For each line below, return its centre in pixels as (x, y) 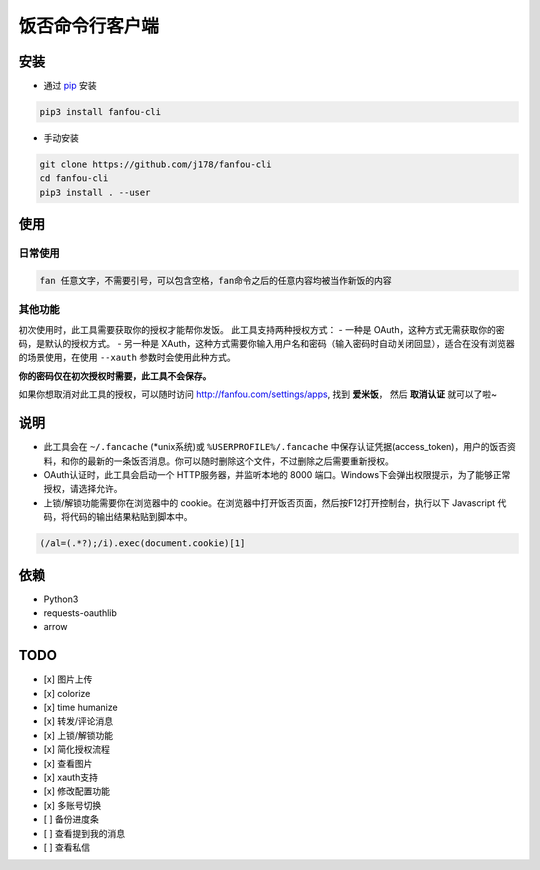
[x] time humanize (81, 707)
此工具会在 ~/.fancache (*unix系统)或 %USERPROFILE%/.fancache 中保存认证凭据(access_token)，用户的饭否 (275, 447)
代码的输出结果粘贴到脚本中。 (131, 517)
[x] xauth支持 (71, 777)
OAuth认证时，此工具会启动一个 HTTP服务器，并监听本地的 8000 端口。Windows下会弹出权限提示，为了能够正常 (277, 474)
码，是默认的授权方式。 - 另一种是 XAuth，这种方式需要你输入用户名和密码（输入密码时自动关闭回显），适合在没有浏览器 (266, 344)
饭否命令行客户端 (89, 26)
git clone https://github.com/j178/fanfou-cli (155, 164)
